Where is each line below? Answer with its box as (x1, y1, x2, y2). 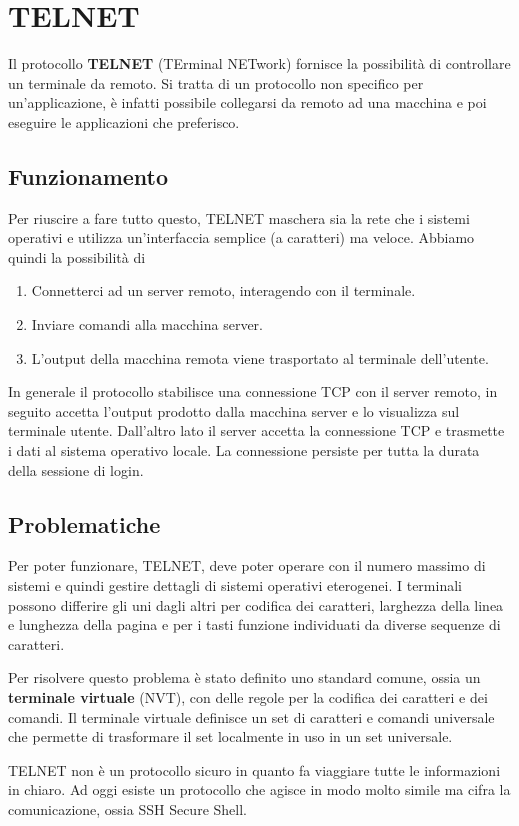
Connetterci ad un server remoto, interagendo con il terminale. (31, 280, 416, 301)
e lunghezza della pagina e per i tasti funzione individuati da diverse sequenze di (8, 614, 501, 635)
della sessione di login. (8, 459, 144, 480)
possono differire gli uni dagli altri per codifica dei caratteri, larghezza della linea (8, 594, 504, 615)
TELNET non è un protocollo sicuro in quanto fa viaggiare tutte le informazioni (8, 759, 501, 780)
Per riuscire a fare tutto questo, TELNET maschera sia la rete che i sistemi (8, 207, 470, 228)
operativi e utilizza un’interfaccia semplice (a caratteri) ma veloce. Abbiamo (8, 227, 475, 248)
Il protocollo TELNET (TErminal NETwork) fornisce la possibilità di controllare (8, 53, 511, 74)
